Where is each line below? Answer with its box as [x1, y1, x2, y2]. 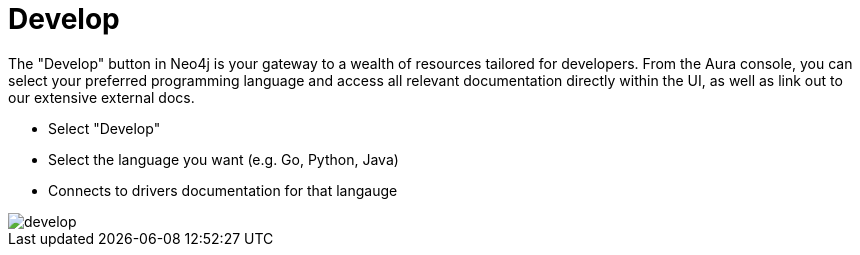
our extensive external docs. [8, 88, 195, 106]
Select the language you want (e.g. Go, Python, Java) [48, 150, 399, 168]
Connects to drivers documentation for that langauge [48, 181, 398, 199]
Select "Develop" [48, 119, 161, 137]
